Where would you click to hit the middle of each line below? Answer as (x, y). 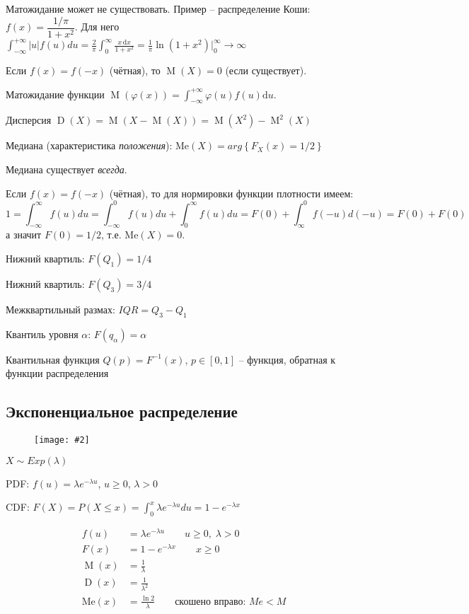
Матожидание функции (55, 94)
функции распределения (57, 373)
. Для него (97, 27)
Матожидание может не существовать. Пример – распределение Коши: (158, 8)
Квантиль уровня (42, 334)
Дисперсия (29, 120)
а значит (24, 234)
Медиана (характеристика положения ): (89, 145)
